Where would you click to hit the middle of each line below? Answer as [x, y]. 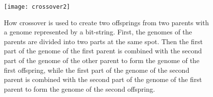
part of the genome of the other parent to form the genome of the [102, 60]
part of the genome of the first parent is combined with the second [103, 51]
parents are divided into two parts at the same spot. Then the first [103, 41]
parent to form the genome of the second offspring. [80, 89]
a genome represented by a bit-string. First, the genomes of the [98, 32]
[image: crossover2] [37, 7]
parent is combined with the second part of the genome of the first [103, 79]
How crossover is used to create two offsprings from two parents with [106, 22]
